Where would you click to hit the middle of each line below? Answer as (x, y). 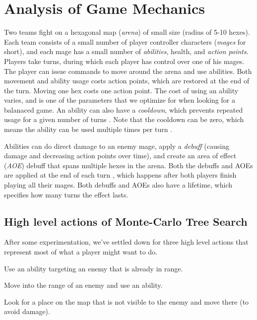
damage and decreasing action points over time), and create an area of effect (120, 156)
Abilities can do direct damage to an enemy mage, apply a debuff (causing (117, 146)
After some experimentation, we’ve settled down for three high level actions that (126, 242)
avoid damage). (27, 311)
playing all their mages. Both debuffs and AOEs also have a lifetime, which (118, 185)
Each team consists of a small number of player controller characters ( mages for (125, 41)
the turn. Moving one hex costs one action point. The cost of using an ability (121, 90)
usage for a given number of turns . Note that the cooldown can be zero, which (124, 119)
